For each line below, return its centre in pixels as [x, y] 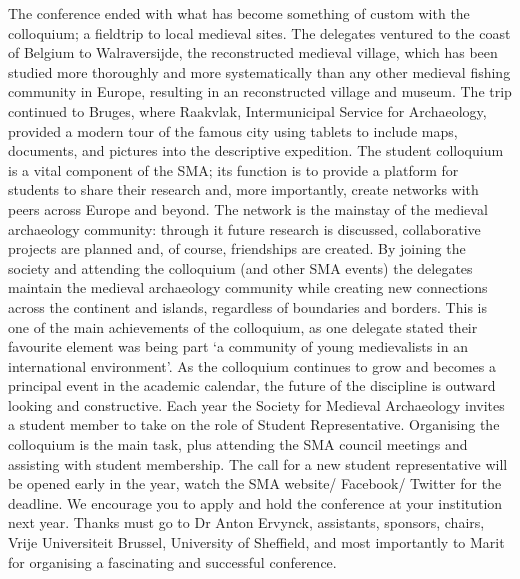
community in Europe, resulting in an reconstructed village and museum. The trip [260, 91]
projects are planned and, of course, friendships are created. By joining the [237, 248]
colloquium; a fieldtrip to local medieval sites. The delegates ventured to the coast [259, 32]
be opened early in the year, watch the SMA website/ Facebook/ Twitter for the [255, 483]
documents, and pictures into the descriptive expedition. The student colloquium [256, 150]
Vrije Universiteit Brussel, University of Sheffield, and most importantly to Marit [256, 542]
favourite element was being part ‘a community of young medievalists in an [238, 346]
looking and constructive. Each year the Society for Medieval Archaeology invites [256, 404]
